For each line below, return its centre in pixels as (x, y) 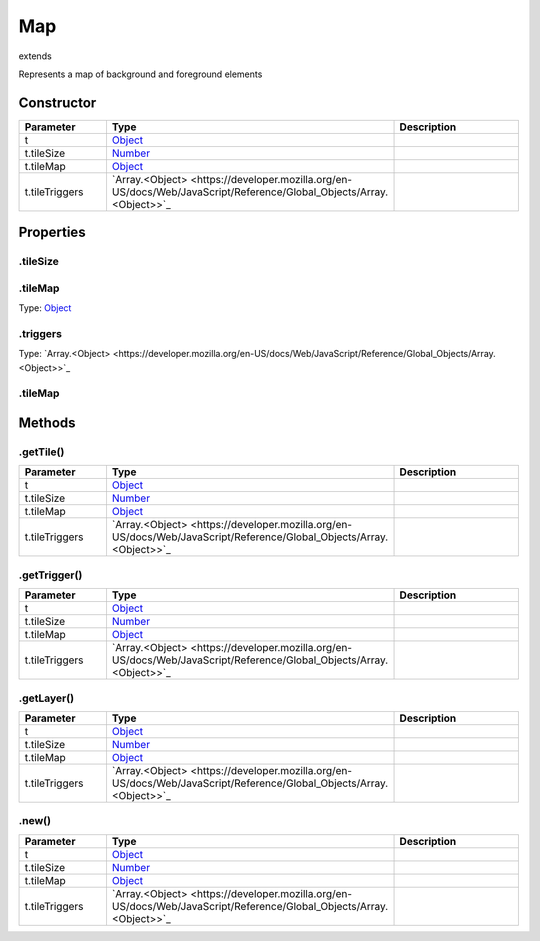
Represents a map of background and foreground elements (140, 74)
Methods (47, 423)
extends (35, 56)
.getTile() (41, 452)
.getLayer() (46, 698)
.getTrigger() (50, 575)
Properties (52, 232)
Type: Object (45, 308)
